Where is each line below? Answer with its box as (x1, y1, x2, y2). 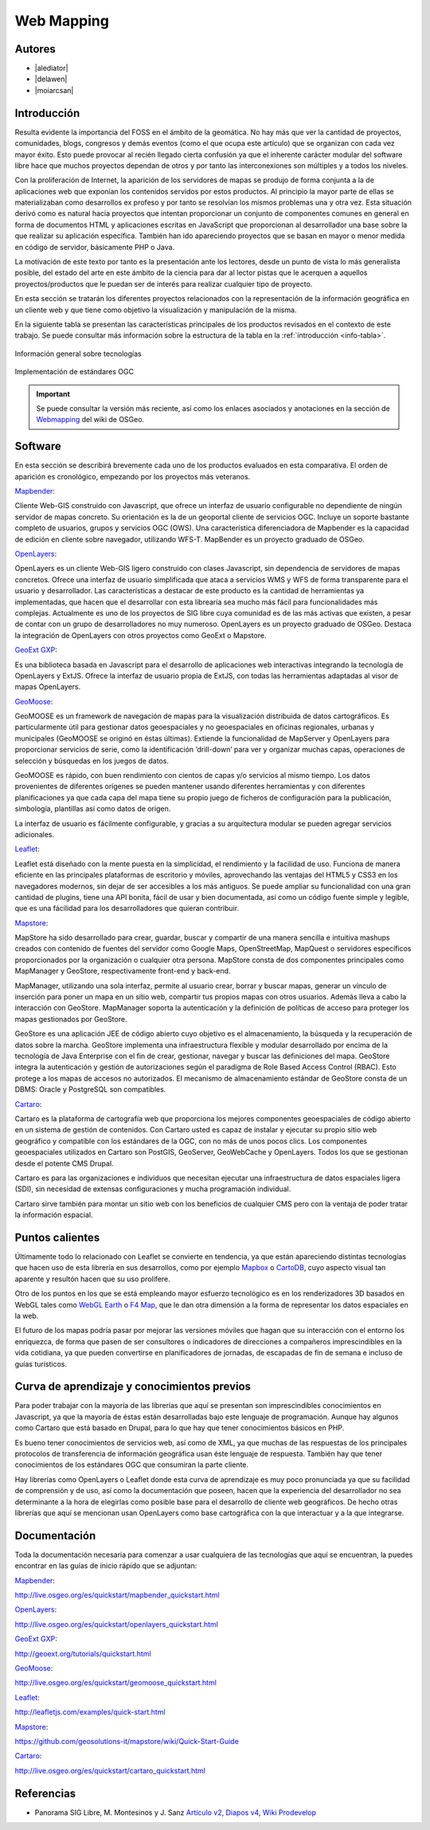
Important (36, 389, 71, 398)
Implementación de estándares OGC (14, 367, 135, 377)
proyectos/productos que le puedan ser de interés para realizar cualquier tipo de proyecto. (14, 279, 313, 288)
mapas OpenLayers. (14, 682, 81, 692)
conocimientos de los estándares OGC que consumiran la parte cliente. (14, 1460, 249, 1469)
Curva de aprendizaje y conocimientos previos (14, 1380, 251, 1394)
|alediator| (34, 64, 68, 73)
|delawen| (34, 74, 68, 84)
